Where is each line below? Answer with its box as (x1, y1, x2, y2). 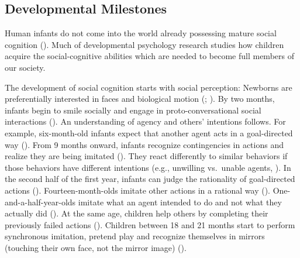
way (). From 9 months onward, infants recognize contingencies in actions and (5, 138, 284, 150)
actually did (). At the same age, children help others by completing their (5, 207, 268, 219)
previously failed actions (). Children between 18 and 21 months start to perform (5, 218, 295, 231)
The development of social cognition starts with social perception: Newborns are (5, 81, 292, 93)
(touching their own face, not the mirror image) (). (5, 241, 187, 253)
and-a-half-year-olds (5, 195, 76, 208)
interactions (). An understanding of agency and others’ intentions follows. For (5, 115, 286, 128)
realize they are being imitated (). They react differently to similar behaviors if (5, 150, 288, 162)
